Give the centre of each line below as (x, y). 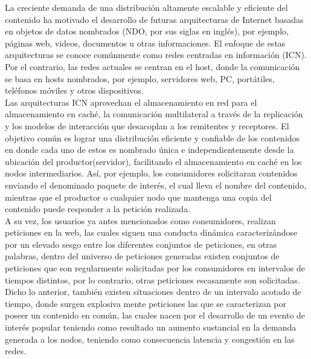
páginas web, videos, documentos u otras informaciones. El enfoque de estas (145, 43)
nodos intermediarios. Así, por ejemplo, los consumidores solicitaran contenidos (151, 173)
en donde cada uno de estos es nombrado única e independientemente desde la (149, 150)
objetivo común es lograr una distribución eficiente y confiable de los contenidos (152, 137)
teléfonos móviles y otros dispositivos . (74, 90)
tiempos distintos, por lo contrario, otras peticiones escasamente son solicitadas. (152, 280)
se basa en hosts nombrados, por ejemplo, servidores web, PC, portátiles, (140, 78)
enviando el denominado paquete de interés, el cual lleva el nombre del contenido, (156, 185)
